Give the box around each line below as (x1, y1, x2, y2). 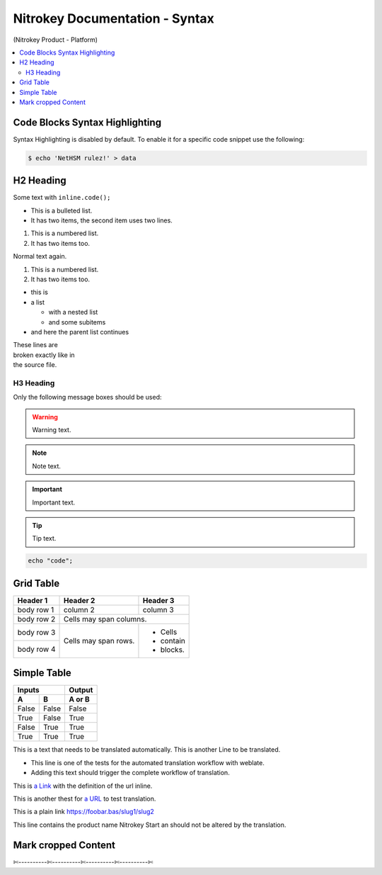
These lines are (13, 341, 58, 349)
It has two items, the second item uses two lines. (30, 216, 173, 225)
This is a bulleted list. (30, 206, 93, 215)
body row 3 (17, 627, 56, 637)
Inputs (17, 685, 40, 695)
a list (30, 298, 45, 306)
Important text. (32, 498, 76, 507)
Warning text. (32, 426, 71, 434)
